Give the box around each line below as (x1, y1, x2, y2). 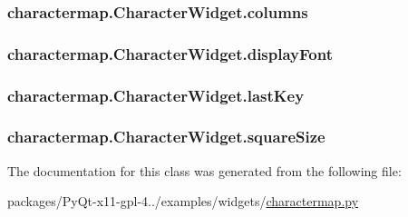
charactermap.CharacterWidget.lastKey (7, 84, 305, 106)
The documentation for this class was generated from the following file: (7, 161, 402, 180)
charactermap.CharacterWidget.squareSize (7, 125, 325, 148)
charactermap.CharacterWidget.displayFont (7, 42, 333, 64)
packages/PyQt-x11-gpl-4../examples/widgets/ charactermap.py (7, 192, 359, 211)
